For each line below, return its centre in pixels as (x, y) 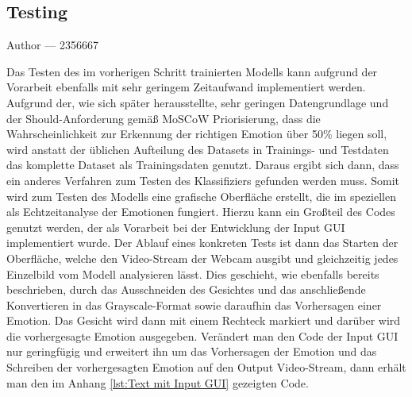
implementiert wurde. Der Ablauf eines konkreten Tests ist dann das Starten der (202, 243)
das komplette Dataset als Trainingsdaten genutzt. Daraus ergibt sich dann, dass (203, 165)
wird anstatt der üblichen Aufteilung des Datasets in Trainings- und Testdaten (198, 149)
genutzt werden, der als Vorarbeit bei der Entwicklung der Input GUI (176, 227)
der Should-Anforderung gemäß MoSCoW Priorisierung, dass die (164, 118)
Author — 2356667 (52, 45)
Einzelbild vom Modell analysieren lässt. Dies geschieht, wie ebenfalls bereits (193, 274)
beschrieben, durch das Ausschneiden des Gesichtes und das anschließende (186, 289)
